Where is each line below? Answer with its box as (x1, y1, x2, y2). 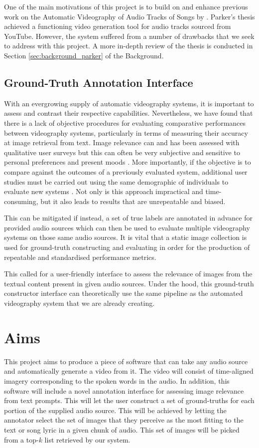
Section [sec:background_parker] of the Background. (4, 50, 164, 60)
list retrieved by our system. (44, 434, 130, 445)
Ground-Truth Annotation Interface (4, 74, 193, 90)
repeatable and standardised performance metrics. (4, 251, 156, 262)
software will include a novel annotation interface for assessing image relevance (4, 385, 244, 396)
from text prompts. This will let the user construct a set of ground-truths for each (4, 395, 255, 406)
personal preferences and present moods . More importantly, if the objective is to (4, 157, 251, 167)
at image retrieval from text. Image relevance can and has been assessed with (4, 137, 240, 148)
